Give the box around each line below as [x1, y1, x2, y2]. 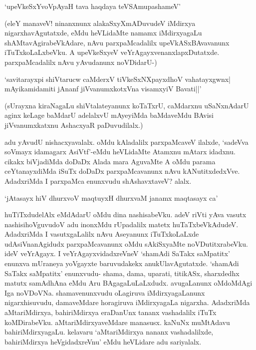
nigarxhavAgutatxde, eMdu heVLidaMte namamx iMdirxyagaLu [4, 27, 202, 38]
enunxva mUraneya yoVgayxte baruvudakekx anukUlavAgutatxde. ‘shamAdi [4, 258, 239, 269]
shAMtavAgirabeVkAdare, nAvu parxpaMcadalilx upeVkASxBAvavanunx [4, 37, 230, 47]
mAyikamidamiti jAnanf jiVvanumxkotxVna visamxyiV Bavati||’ [4, 83, 202, 94]
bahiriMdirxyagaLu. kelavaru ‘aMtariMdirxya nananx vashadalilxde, [4, 327, 214, 337]
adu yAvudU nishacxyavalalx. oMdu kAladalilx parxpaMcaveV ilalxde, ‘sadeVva [4, 136, 249, 147]
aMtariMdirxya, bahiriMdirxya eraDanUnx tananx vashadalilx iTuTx [4, 307, 217, 318]
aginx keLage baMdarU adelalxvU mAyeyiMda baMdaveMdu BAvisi [4, 110, 214, 120]
